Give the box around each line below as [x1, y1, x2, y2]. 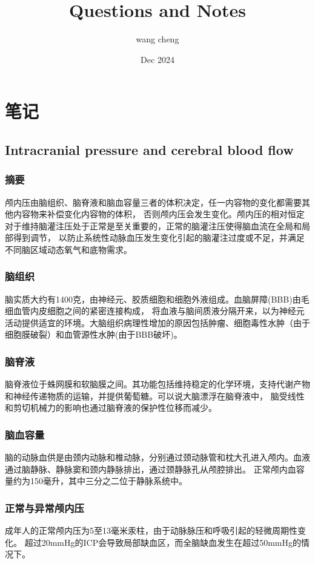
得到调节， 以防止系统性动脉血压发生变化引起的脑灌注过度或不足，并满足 [13, 231, 305, 244]
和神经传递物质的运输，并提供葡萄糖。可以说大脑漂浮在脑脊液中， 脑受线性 [5, 389, 305, 402]
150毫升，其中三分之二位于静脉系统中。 [30, 474, 187, 487]
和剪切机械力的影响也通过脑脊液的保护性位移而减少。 [5, 401, 217, 414]
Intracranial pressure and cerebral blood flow [5, 140, 294, 159]
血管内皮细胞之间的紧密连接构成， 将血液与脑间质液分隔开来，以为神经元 [13, 304, 305, 317]
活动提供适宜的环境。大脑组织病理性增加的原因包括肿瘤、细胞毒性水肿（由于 [5, 316, 310, 329]
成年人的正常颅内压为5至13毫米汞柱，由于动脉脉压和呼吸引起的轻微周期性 [5, 524, 297, 537]
